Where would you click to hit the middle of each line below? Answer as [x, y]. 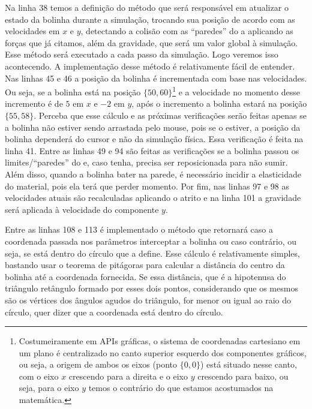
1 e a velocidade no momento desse [236, 91]
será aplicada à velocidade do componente [82, 209]
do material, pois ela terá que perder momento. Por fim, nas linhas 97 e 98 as [147, 186]
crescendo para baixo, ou [243, 376]
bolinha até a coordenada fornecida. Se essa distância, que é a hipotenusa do [145, 276]
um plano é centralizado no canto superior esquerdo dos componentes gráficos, [163, 352]
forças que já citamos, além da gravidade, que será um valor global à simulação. [151, 42]
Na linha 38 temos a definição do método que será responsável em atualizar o [147, 7]
